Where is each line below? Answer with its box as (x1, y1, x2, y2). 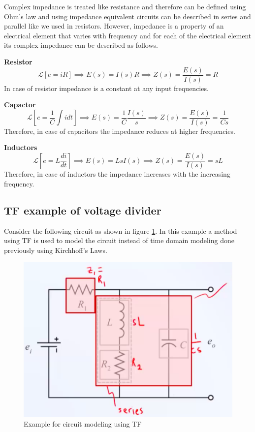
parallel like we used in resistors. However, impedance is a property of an (4, 21, 224, 31)
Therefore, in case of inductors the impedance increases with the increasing (4, 169, 230, 179)
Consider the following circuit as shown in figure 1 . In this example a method (4, 225, 237, 236)
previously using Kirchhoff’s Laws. (4, 245, 107, 255)
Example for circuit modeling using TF (24, 419, 142, 429)
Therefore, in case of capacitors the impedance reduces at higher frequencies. (4, 125, 235, 136)
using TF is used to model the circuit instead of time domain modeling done (4, 235, 234, 246)
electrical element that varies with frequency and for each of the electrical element (4, 30, 252, 40)
